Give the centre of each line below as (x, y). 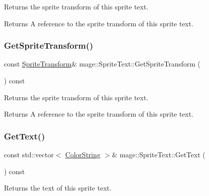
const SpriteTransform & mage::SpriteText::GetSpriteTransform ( (102, 64)
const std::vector (29, 154)
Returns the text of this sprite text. (58, 188)
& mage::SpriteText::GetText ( (159, 154)
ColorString (83, 154)
